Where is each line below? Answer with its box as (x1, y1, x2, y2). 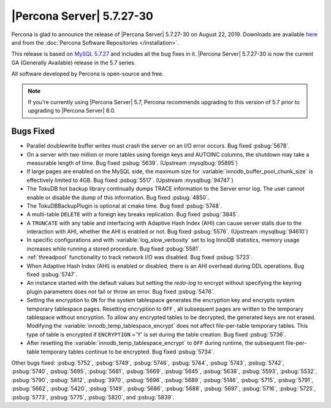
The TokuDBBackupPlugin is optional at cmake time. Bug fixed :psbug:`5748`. (26, 202, 223, 210)
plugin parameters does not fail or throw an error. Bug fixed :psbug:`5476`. (26, 288, 215, 295)
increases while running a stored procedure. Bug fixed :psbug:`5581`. (26, 245, 202, 252)
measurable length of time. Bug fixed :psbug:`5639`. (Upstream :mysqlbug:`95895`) (26, 159, 238, 167)
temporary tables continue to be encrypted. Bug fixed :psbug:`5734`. (40, 348, 215, 355)
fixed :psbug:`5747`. (26, 271, 78, 278)
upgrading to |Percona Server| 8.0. (28, 107, 116, 115)
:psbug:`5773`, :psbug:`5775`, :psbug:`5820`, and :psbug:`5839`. (11, 393, 175, 401)
